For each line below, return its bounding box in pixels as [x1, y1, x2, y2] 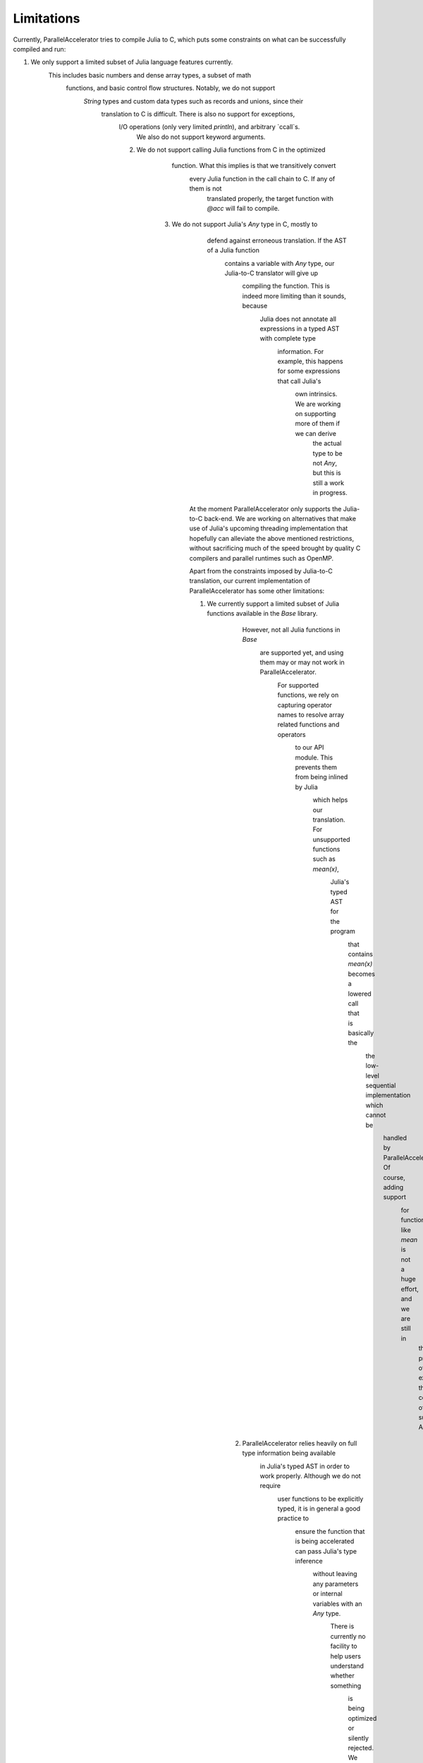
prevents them [295, 762, 338, 771]
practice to [277, 1514, 309, 1523]
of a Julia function [207, 246, 260, 255]
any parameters [312, 1580, 359, 1588]
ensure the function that [295, 1527, 365, 1535]
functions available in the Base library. [207, 609, 318, 618]
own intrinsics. [295, 390, 338, 398]
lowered [348, 989, 372, 998]
